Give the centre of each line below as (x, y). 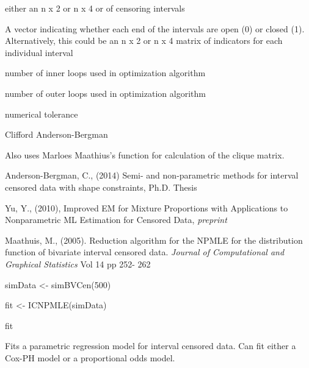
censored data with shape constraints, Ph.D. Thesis (101, 187)
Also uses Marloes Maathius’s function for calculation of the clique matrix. (145, 154)
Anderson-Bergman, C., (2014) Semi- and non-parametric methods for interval (152, 175)
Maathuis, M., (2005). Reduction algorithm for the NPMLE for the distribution (154, 240)
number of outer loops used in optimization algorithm (105, 93)
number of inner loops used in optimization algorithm (105, 73)
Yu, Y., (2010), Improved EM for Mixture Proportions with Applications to (147, 207)
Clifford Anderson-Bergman (56, 134)
